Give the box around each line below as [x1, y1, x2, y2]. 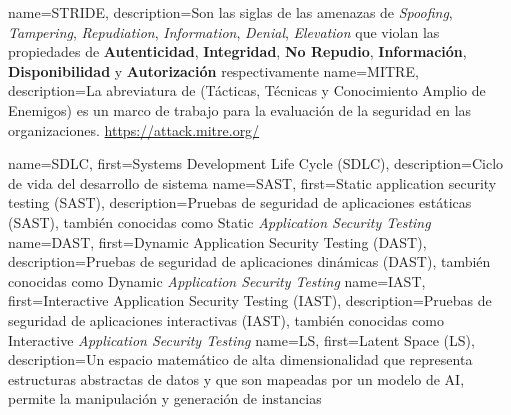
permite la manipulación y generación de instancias [8, 388, 322, 409]
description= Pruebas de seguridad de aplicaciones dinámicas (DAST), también [8, 251, 491, 272]
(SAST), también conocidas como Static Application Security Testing [8, 211, 431, 232]
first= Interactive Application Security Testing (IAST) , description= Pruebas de [8, 290, 492, 311]
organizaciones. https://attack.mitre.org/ [8, 119, 260, 140]
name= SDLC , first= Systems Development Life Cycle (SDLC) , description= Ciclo [8, 153, 504, 174]
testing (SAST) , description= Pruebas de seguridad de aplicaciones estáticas [8, 192, 472, 213]
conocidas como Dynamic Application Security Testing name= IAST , [8, 270, 426, 291]
